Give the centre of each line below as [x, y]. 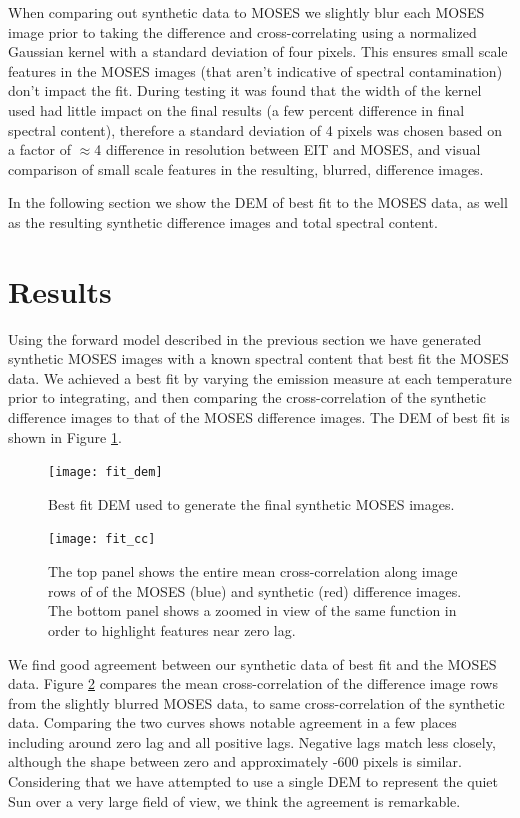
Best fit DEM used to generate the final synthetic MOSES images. [251, 503]
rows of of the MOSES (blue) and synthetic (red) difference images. [255, 590]
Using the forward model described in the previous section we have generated [245, 338]
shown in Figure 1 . [65, 436]
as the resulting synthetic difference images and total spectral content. [223, 221]
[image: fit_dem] [105, 472]
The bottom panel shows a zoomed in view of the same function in [252, 610]
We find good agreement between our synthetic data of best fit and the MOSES [252, 663]
